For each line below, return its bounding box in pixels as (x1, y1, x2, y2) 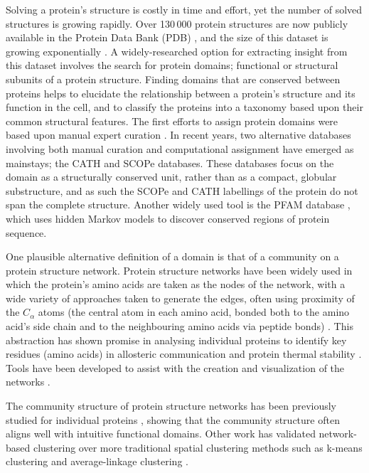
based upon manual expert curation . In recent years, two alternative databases (6, 127, 351, 142)
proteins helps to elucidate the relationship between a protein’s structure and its (6, 85, 355, 100)
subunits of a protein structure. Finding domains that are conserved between (6, 71, 341, 86)
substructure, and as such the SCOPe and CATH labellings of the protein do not (6, 183, 358, 198)
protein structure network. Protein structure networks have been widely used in (6, 262, 353, 277)
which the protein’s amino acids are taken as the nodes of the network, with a (6, 277, 346, 292)
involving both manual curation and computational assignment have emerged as (6, 141, 354, 156)
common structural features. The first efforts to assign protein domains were (6, 113, 338, 128)
